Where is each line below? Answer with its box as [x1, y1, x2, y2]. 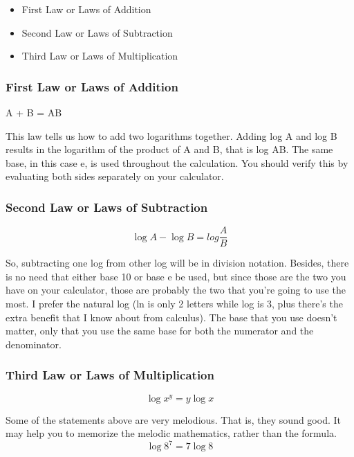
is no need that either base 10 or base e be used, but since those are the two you [6, 269, 346, 283]
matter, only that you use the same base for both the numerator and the [6, 323, 314, 338]
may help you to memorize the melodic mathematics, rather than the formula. [6, 426, 337, 440]
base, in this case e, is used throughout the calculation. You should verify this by [6, 155, 348, 170]
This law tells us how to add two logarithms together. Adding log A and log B [6, 128, 337, 143]
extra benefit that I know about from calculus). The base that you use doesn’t [6, 310, 337, 324]
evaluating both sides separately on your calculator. [6, 169, 224, 183]
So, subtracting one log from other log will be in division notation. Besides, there [6, 256, 349, 270]
